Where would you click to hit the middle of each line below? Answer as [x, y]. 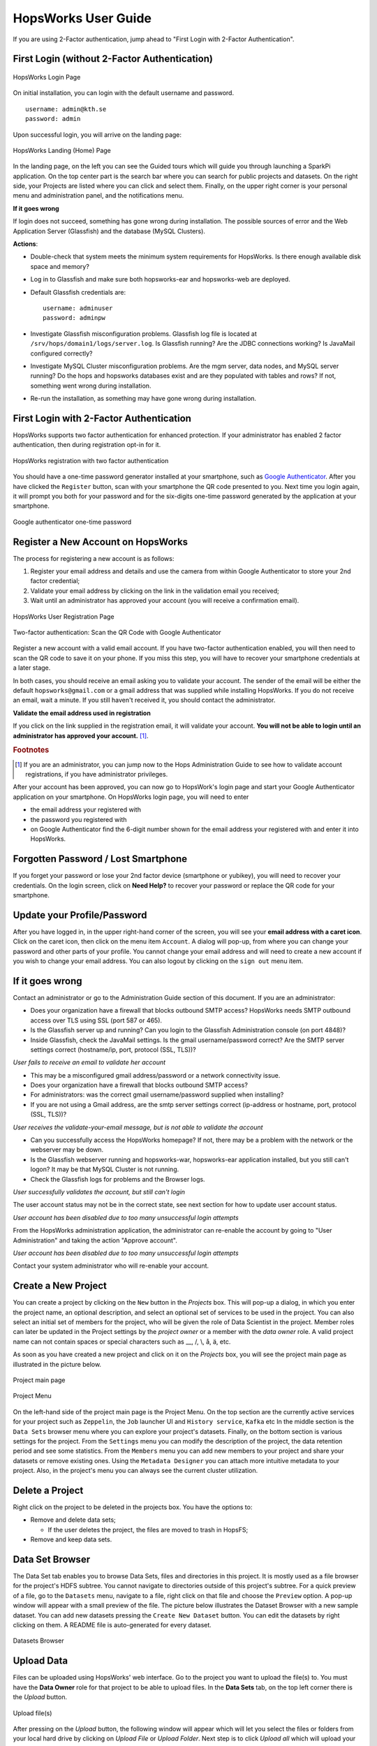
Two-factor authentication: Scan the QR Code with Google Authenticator [117, 632]
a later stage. [32, 668]
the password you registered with [79, 819]
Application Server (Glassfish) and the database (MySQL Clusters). [109, 231]
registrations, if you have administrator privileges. [97, 774]
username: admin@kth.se [66, 109]
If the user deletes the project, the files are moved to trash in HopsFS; [148, 1529]
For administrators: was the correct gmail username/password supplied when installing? [157, 1095]
